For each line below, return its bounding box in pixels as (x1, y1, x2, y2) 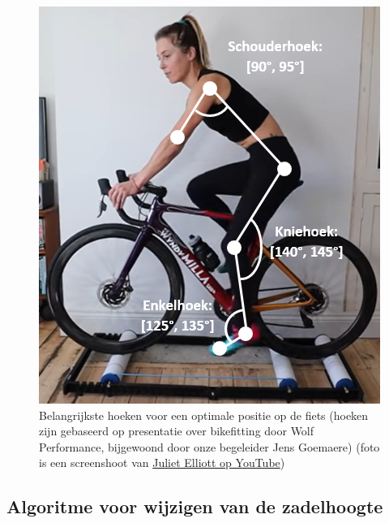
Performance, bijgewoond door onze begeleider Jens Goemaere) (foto (39, 438, 380, 455)
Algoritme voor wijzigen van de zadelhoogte (6, 494, 383, 519)
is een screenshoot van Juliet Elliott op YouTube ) (39, 454, 285, 471)
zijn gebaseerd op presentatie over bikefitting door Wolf (39, 422, 314, 439)
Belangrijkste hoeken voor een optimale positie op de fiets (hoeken (39, 406, 369, 423)
